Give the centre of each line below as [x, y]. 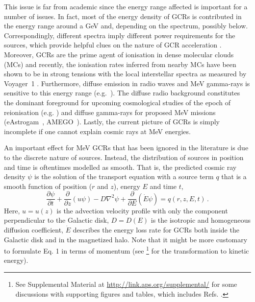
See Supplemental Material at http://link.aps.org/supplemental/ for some [126, 284]
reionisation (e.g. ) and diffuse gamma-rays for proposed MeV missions [110, 112]
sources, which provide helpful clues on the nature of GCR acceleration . [113, 45]
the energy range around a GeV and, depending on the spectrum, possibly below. [126, 26]
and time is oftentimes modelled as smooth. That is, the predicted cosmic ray [120, 167]
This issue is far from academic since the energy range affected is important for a [126, 6]
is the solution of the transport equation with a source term [124, 176]
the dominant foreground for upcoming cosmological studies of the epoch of [117, 102]
